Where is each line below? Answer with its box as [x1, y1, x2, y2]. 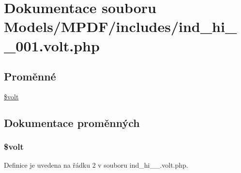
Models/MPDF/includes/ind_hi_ [4, 16, 237, 36]
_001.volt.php [4, 35, 100, 55]
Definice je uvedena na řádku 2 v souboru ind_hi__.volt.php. [4, 159, 188, 170]
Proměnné [4, 69, 56, 84]
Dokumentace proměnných [4, 115, 140, 130]
